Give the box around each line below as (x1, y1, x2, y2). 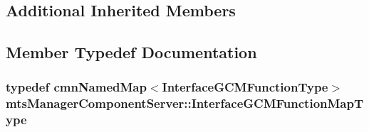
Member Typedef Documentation (6, 41, 257, 63)
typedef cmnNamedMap (6, 78, 147, 96)
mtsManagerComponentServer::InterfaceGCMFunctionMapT (6, 94, 364, 112)
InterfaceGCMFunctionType (162, 78, 328, 96)
